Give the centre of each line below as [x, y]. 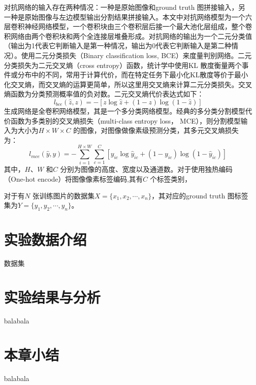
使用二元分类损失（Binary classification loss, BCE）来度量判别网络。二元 [136, 55]
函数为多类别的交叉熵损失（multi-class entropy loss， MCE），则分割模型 [126, 120]
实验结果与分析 [52, 297]
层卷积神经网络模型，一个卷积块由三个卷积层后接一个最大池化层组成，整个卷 [128, 26]
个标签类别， [171, 179]
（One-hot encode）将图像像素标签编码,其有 [73, 179]
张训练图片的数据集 [63, 195]
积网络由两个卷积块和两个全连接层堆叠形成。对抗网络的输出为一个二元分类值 [128, 36]
